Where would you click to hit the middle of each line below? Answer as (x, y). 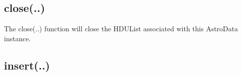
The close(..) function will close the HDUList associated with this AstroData (121, 29)
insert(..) (27, 65)
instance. (17, 38)
